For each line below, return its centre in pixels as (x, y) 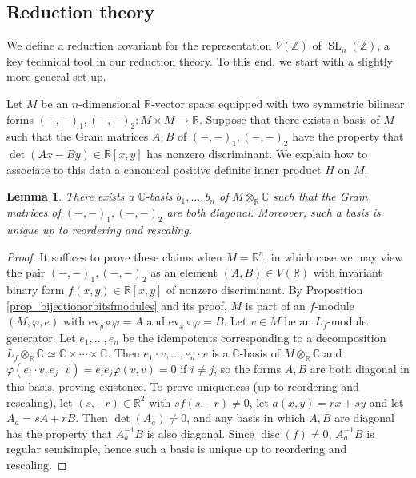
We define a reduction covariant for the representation (139, 45)
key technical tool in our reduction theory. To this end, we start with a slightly (200, 60)
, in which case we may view (334, 256)
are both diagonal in (360, 368)
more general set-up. (56, 76)
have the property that (348, 136)
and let (386, 402)
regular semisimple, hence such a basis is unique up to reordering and (177, 449)
